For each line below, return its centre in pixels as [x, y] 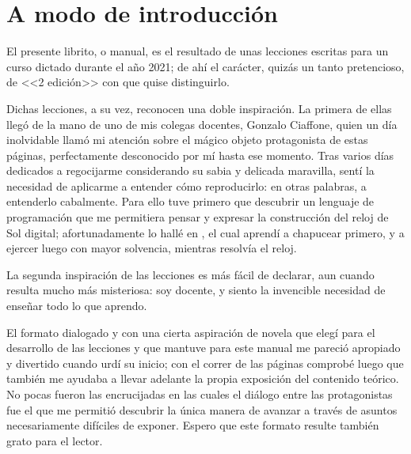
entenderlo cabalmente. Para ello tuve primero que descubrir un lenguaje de [190, 201]
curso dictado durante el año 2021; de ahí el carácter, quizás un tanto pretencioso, [205, 66]
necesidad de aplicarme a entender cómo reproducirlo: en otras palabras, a [186, 185]
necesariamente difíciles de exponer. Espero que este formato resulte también [193, 425]
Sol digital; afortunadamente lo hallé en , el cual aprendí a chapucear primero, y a [205, 232]
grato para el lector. [55, 440]
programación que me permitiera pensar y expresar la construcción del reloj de [198, 217]
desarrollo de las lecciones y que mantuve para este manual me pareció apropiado [204, 348]
